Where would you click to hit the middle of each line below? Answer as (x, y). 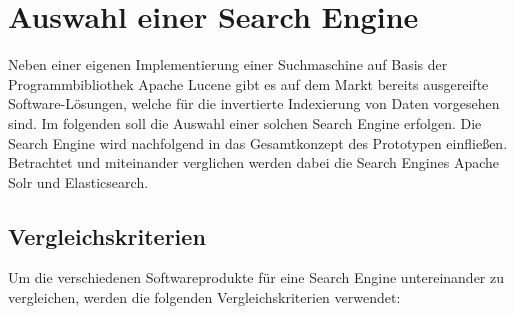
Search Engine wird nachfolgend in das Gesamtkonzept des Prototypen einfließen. (258, 142)
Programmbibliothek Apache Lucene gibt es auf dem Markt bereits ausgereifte (248, 83)
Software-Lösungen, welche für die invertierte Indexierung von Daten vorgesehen (254, 103)
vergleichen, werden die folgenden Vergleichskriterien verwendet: (204, 297)
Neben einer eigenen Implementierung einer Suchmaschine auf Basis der (228, 64)
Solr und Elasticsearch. (78, 181)
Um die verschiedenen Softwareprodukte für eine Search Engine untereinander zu (256, 277)
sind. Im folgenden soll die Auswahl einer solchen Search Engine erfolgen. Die (245, 122)
